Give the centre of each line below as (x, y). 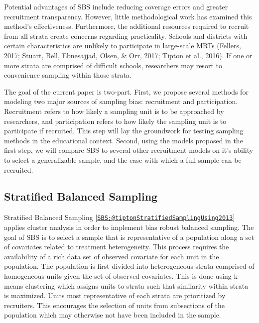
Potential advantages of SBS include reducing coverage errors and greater (116, 6)
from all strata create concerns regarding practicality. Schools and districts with (126, 36)
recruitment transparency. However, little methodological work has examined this (128, 16)
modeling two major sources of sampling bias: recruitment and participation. (121, 101)
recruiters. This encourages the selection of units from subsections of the (114, 305)
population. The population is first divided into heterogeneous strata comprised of (129, 266)
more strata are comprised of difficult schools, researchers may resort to (113, 65)
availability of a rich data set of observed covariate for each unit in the (112, 256)
